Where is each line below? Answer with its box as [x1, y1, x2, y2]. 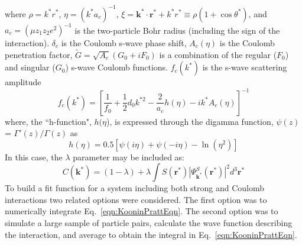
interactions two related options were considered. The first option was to [5, 193, 267, 205]
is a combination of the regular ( [159, 48, 277, 60]
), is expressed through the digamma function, [106, 115, 274, 127]
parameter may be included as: [73, 150, 185, 163]
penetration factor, [5, 48, 73, 60]
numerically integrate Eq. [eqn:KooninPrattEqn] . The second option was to [5, 205, 278, 217]
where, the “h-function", [5, 115, 92, 127]
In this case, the [5, 150, 63, 163]
